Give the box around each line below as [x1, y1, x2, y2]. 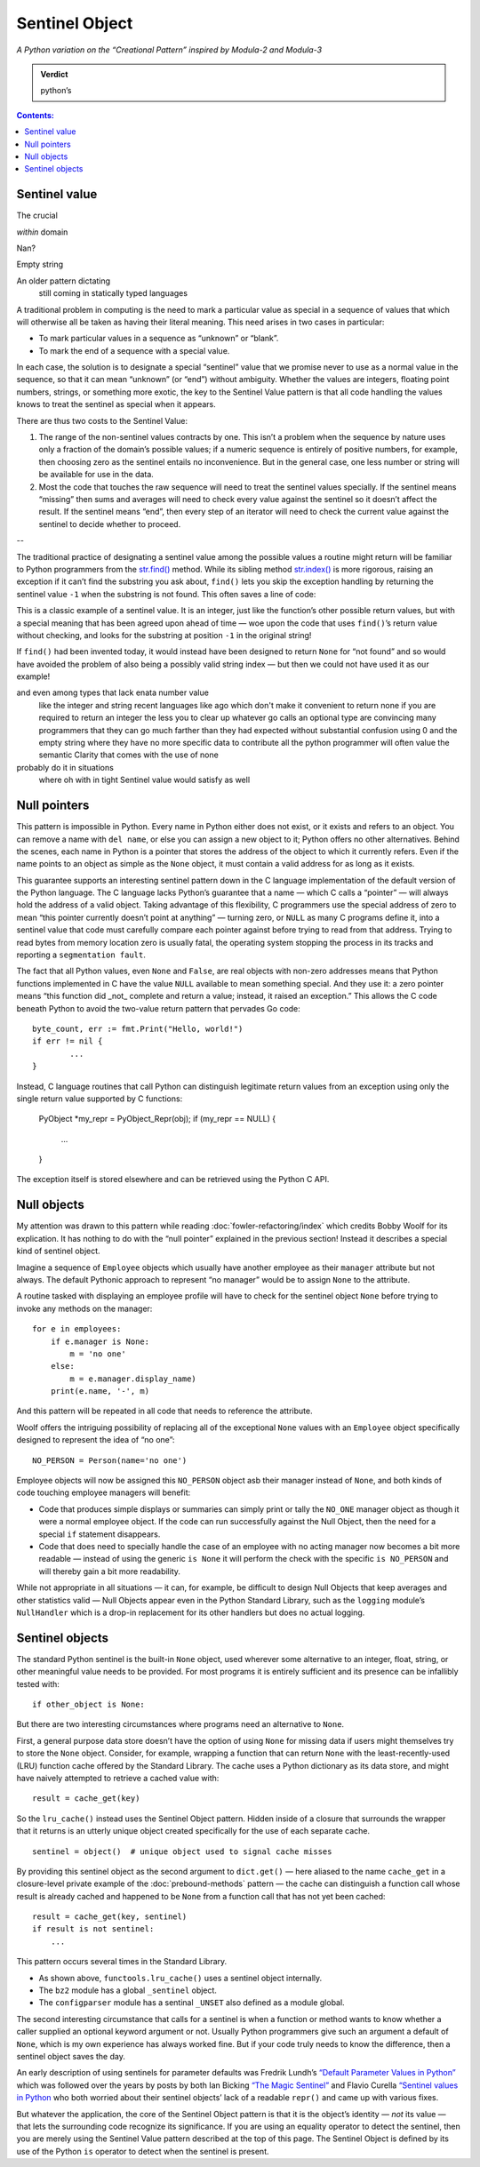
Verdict [40, 68, 68, 79]
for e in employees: [32, 1324, 122, 1334]
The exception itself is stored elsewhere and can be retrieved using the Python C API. [16, 1174, 330, 1185]
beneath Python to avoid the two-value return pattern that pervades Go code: [16, 1003, 301, 1013]
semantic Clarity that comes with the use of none [38, 749, 220, 760]
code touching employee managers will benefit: [16, 1487, 191, 1498]
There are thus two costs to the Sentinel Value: [16, 415, 188, 426]
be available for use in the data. [38, 469, 155, 480]
